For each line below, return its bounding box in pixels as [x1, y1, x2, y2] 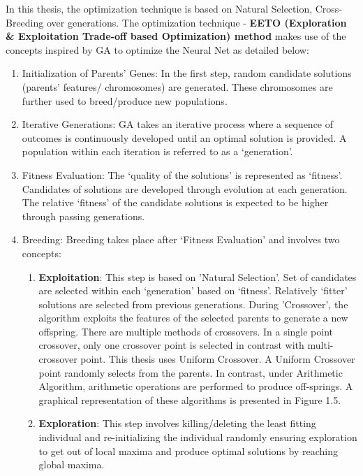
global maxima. [38, 457, 105, 472]
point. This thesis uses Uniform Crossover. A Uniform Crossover [80, 352, 355, 366]
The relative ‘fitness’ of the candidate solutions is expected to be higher [22, 195, 329, 210]
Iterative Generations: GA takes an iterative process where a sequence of [22, 117, 334, 131]
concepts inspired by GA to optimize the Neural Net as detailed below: [6, 42, 309, 57]
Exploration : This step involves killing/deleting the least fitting [38, 416, 316, 431]
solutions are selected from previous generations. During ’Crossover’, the [38, 296, 348, 311]
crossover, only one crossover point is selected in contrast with [38, 338, 304, 352]
